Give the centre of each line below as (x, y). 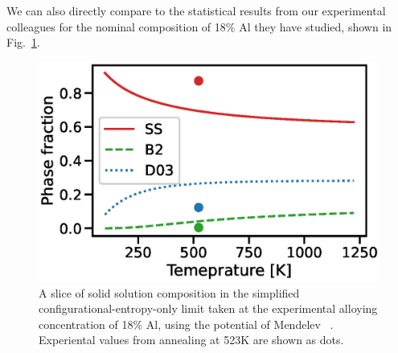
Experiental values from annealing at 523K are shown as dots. (191, 340)
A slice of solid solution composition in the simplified (169, 292)
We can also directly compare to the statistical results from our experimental (196, 10)
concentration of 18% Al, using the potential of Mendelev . (186, 324)
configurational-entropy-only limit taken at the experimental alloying (208, 308)
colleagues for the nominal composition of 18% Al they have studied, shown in (199, 26)
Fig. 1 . (23, 42)
